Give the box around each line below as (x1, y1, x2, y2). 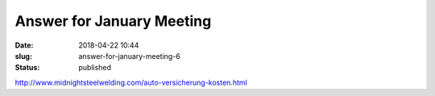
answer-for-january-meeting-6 (78, 51, 180, 61)
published (78, 63, 112, 73)
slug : (14, 51, 32, 61)
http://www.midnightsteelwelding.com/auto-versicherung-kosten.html (14, 77, 247, 87)
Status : (14, 63, 40, 73)
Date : (14, 40, 34, 50)
